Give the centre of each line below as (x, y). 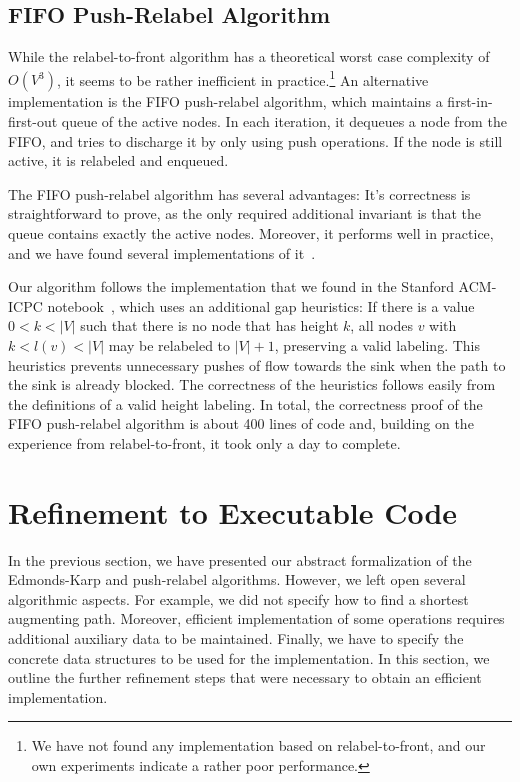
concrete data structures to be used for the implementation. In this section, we (249, 657)
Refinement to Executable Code (233, 511)
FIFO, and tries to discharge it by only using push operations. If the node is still (255, 140)
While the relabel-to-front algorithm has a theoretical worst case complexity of (249, 56)
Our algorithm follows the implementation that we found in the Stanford (231, 286)
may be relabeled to (169, 344)
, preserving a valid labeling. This (377, 344)
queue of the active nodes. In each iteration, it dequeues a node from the (284, 121)
